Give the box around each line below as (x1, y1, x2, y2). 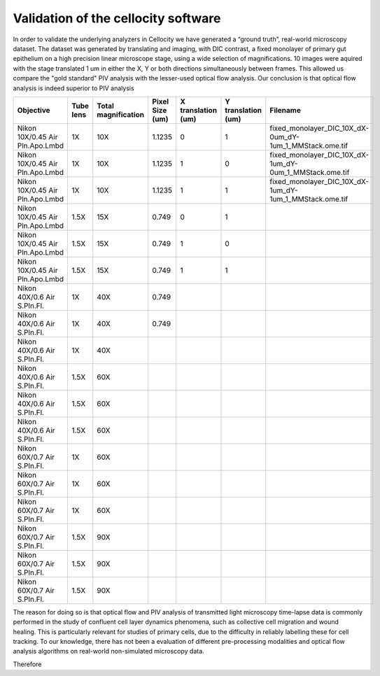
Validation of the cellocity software (13, 10, 221, 26)
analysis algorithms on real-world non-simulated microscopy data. (13, 647, 204, 656)
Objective (17, 105, 50, 115)
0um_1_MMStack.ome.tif (269, 167, 350, 177)
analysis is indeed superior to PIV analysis (13, 84, 134, 92)
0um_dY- (269, 132, 300, 141)
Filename (269, 105, 301, 115)
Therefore (13, 660, 42, 668)
